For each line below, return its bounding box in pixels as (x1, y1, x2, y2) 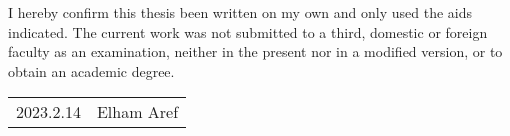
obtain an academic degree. (8, 60, 175, 81)
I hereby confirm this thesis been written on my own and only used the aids (8, 2, 473, 22)
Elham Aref (96, 100, 179, 124)
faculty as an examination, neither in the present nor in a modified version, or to (8, 41, 503, 62)
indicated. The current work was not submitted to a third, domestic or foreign (8, 21, 488, 42)
